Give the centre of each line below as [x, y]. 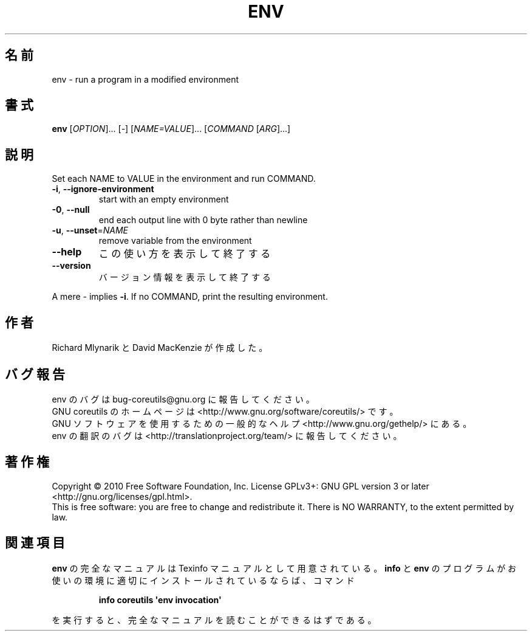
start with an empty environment [164, 199]
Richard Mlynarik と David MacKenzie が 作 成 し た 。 [160, 348]
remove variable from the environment [175, 241]
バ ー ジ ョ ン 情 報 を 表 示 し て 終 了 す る [185, 277]
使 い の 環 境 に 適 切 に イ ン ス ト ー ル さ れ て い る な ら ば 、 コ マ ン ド [203, 580]
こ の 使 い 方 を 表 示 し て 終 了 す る [185, 254]
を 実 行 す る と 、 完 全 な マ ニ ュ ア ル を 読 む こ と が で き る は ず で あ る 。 [214, 620]
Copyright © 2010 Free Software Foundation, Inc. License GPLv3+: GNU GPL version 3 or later [240, 486]
